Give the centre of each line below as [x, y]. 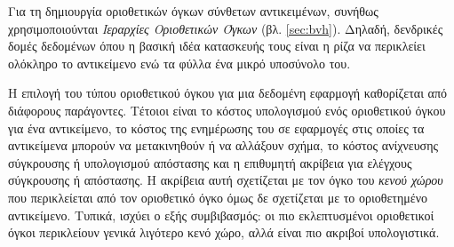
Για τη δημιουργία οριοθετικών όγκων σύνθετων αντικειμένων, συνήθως [193, 11]
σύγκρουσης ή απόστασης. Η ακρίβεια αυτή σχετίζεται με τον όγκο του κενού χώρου [226, 180]
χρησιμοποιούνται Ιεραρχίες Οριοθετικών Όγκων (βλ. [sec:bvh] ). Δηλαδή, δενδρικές [226, 28]
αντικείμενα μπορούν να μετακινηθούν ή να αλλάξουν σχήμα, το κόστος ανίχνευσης [223, 145]
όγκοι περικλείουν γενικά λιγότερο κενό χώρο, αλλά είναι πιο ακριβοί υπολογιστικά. [224, 232]
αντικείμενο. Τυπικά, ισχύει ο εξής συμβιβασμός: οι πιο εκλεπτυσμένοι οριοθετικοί [221, 215]
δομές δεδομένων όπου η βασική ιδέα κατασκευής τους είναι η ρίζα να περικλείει [217, 46]
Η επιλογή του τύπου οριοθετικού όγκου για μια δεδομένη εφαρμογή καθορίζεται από [228, 93]
